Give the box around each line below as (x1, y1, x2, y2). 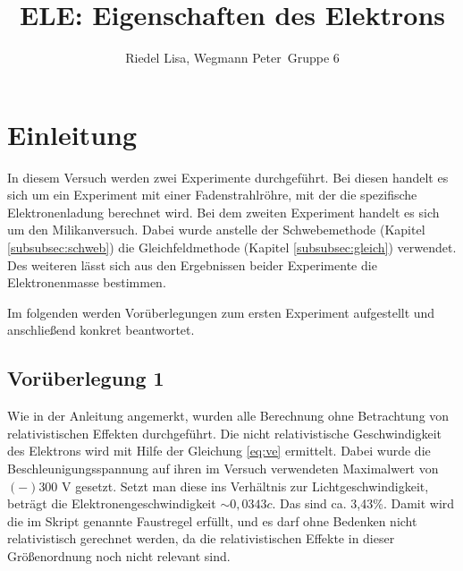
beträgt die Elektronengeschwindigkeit (7, 494, 216, 513)
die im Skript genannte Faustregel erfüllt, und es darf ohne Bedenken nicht (7, 511, 417, 530)
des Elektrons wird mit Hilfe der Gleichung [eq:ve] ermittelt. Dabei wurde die (7, 441, 431, 460)
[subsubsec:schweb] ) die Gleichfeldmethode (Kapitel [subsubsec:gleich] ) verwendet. (7, 238, 457, 257)
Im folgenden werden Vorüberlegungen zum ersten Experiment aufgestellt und (7, 303, 435, 321)
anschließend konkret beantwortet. (7, 320, 195, 339)
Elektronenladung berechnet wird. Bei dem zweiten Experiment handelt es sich (7, 202, 440, 221)
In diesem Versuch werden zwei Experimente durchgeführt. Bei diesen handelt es (7, 167, 449, 186)
